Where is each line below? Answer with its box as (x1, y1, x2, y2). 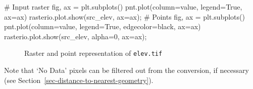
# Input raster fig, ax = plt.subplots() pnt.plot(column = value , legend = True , (4, 2, 242, 12)
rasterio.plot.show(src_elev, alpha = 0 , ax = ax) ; (4, 31, 147, 41)
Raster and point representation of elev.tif (24, 48, 163, 58)
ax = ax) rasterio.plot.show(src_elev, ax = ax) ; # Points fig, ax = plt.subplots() (4, 11, 245, 22)
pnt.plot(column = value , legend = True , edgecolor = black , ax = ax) (4, 21, 201, 32)
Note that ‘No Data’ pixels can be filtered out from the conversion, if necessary (4, 65, 249, 75)
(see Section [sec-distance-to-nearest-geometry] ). (4, 74, 154, 85)
